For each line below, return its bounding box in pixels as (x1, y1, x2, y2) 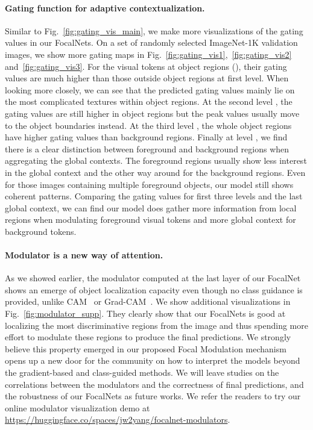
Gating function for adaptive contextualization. (5, 1, 205, 14)
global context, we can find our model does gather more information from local (5, 201, 297, 214)
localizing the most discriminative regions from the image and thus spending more (5, 319, 308, 331)
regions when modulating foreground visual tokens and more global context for (5, 213, 296, 226)
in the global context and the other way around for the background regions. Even (5, 166, 306, 178)
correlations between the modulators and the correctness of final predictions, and (5, 378, 304, 390)
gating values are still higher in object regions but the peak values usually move (5, 107, 300, 119)
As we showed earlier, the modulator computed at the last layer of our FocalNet (5, 272, 301, 284)
